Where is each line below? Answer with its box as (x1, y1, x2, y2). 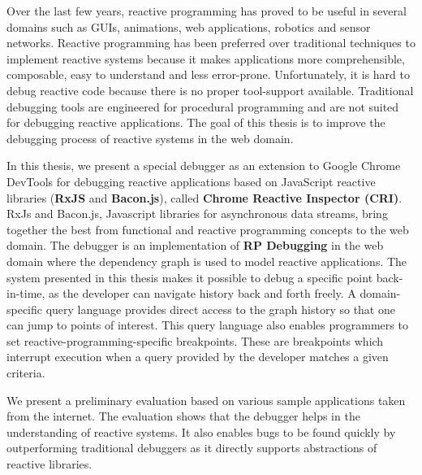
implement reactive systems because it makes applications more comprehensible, (6, 50, 405, 67)
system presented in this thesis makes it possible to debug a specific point (6, 268, 373, 285)
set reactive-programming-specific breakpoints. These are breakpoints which (6, 332, 384, 349)
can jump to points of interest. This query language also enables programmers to (6, 316, 408, 333)
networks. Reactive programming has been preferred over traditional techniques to (6, 34, 416, 51)
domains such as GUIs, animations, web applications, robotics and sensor (6, 18, 371, 35)
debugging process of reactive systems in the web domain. (6, 129, 294, 146)
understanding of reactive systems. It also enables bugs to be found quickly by (6, 423, 396, 440)
